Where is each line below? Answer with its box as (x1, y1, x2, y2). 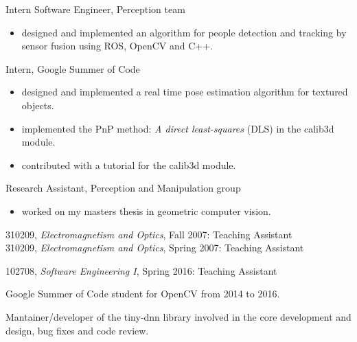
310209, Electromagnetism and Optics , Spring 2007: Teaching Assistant (5, 240, 304, 255)
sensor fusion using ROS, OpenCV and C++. (21, 38, 214, 53)
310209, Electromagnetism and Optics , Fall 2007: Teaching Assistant (5, 227, 292, 241)
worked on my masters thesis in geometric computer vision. (21, 203, 271, 218)
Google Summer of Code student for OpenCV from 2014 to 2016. (5, 286, 280, 301)
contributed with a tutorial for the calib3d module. (21, 157, 236, 172)
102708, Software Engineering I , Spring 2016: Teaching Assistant (5, 263, 277, 277)
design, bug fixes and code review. (5, 323, 149, 337)
